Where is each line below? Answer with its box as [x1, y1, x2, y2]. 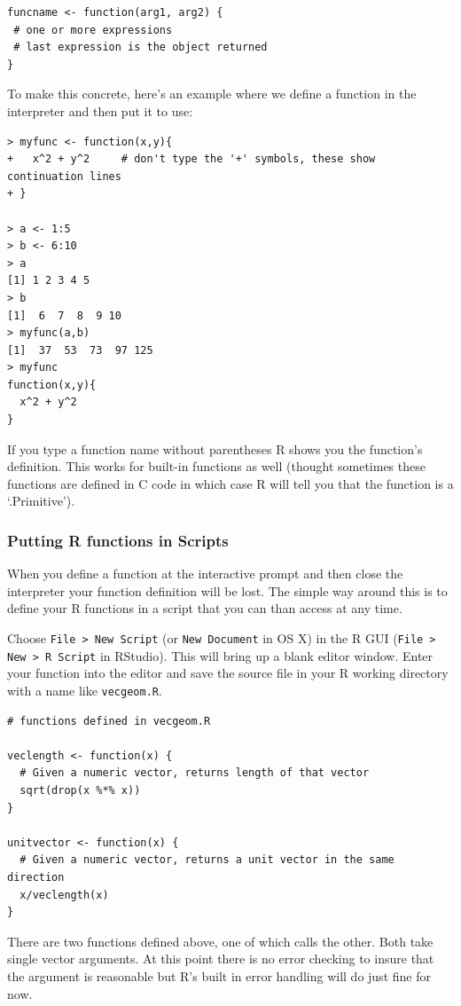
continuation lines [7, 169, 121, 183]
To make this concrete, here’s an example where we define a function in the [7, 84, 417, 103]
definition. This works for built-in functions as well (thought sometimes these [7, 457, 426, 475]
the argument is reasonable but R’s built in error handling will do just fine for [7, 966, 431, 985]
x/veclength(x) [20, 888, 109, 901]
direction [7, 870, 65, 884]
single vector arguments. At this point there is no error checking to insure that [7, 949, 434, 968]
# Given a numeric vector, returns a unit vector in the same [20, 853, 395, 867]
